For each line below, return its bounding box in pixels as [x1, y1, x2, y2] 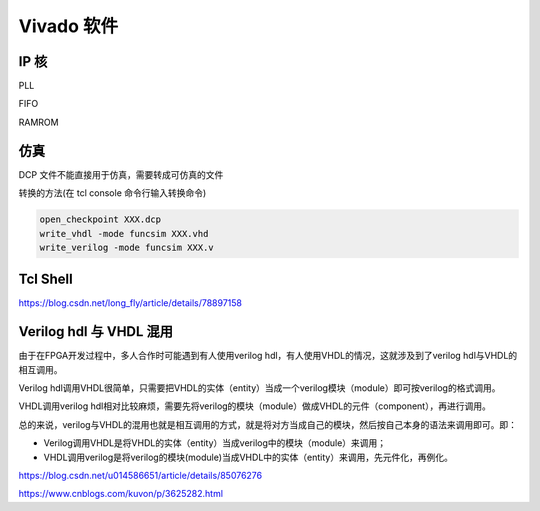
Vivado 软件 [18, 15, 119, 37]
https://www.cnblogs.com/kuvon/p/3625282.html [18, 488, 224, 500]
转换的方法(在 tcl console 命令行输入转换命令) [18, 187, 207, 199]
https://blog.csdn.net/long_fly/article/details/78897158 [18, 297, 243, 309]
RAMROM [18, 116, 59, 128]
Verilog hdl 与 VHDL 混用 [18, 323, 174, 340]
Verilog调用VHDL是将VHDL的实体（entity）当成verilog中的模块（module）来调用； [43, 437, 387, 449]
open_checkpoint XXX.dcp [39, 214, 162, 225]
